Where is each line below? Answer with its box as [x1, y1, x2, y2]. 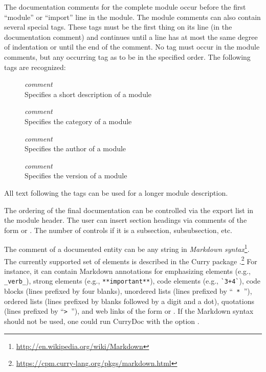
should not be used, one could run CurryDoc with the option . [4, 315, 199, 326]
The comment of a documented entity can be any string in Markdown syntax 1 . [4, 242, 250, 254]
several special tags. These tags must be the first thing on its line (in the [4, 21, 232, 32]
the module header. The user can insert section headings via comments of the [4, 215, 247, 225]
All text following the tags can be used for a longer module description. [4, 187, 228, 198]
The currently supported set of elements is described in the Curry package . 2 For [4, 254, 257, 266]
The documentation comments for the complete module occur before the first [4, 2, 246, 12]
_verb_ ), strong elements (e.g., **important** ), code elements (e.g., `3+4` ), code [4, 275, 261, 286]
